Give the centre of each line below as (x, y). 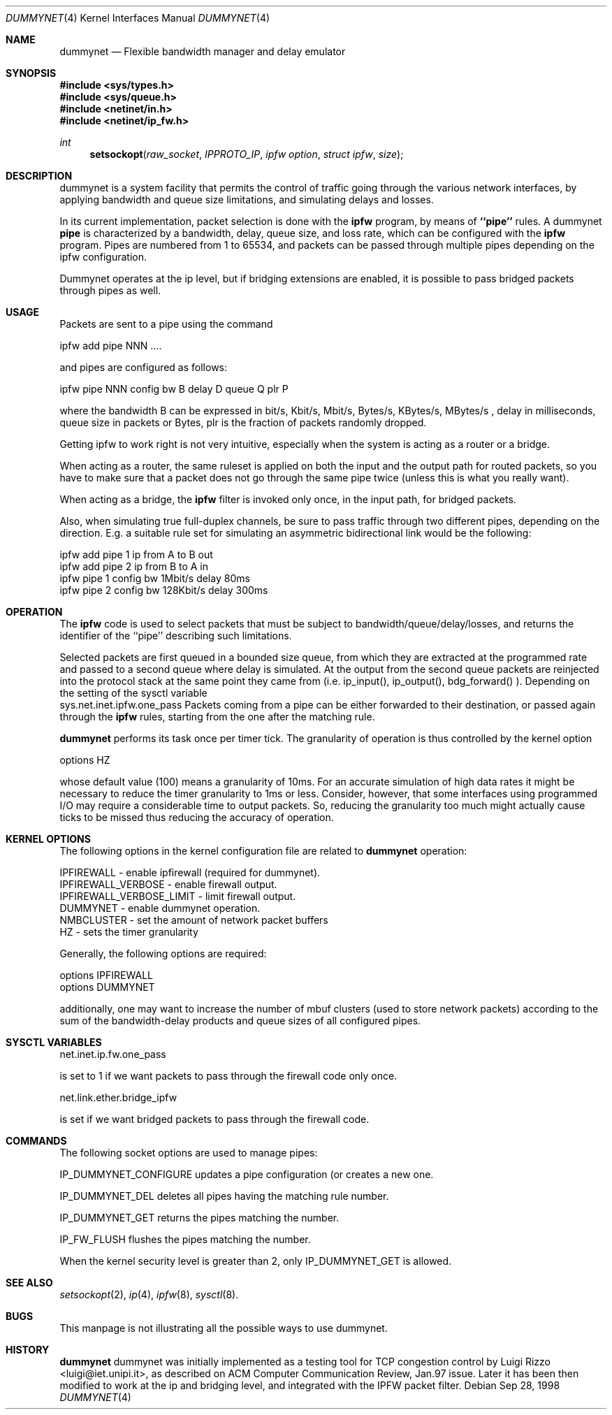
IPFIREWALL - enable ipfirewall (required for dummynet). (190, 872)
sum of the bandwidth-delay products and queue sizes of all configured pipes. (240, 1021)
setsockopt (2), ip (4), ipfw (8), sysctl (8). (149, 1294)
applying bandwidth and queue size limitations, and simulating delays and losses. (247, 199)
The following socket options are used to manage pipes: (189, 1153)
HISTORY (28, 1350)
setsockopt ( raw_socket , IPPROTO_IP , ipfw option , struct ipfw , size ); (247, 154)
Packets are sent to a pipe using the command (166, 324)
